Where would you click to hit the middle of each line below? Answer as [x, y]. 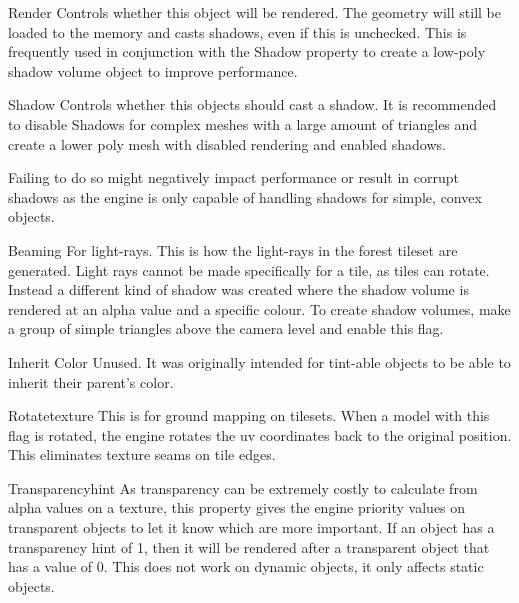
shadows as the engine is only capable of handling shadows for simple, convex [245, 196]
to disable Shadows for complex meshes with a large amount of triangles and [243, 123]
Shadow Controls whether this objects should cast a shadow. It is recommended [252, 104]
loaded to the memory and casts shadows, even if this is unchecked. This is [237, 31]
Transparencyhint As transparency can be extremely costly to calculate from [243, 487]
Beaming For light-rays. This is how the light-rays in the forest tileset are [233, 249]
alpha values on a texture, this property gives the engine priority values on [237, 507]
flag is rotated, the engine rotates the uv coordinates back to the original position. [260, 434]
